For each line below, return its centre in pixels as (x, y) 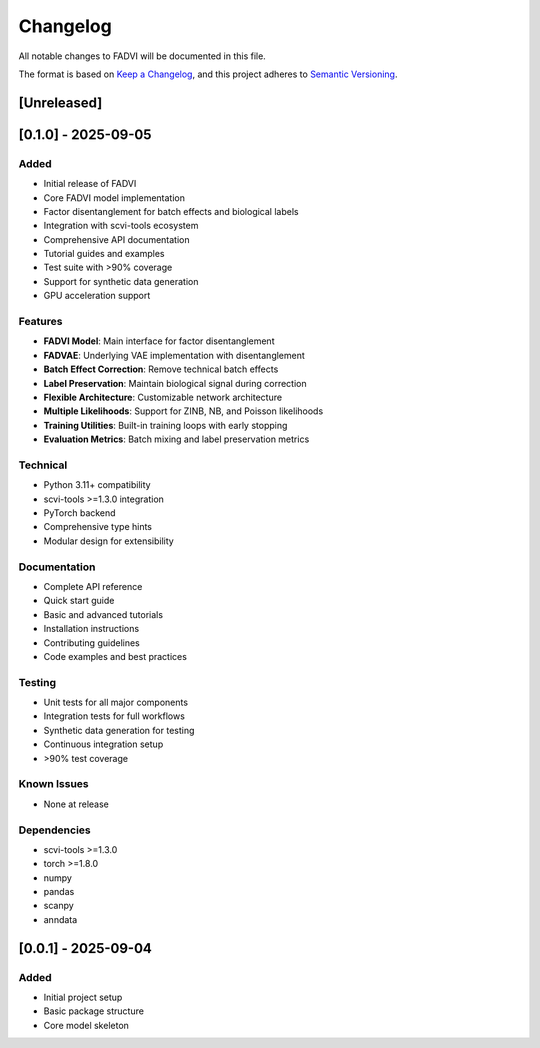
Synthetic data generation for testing (119, 730)
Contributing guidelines (91, 642)
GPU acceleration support (97, 296)
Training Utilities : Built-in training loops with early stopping (165, 425)
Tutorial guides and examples (104, 254)
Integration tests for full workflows (114, 716)
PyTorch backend (79, 513)
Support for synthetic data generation (121, 281)
